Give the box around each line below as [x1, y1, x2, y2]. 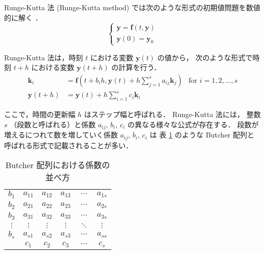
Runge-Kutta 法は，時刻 [4, 52, 83, 62]
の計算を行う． [111, 62, 161, 73]
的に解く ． [4, 12, 42, 22]
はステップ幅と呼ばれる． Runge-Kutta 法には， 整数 [84, 109, 261, 120]
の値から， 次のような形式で [157, 52, 253, 62]
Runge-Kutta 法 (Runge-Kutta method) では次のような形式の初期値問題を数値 [4, 2, 260, 12]
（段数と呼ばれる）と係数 [10, 119, 96, 129]
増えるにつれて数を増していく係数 [4, 129, 118, 140]
